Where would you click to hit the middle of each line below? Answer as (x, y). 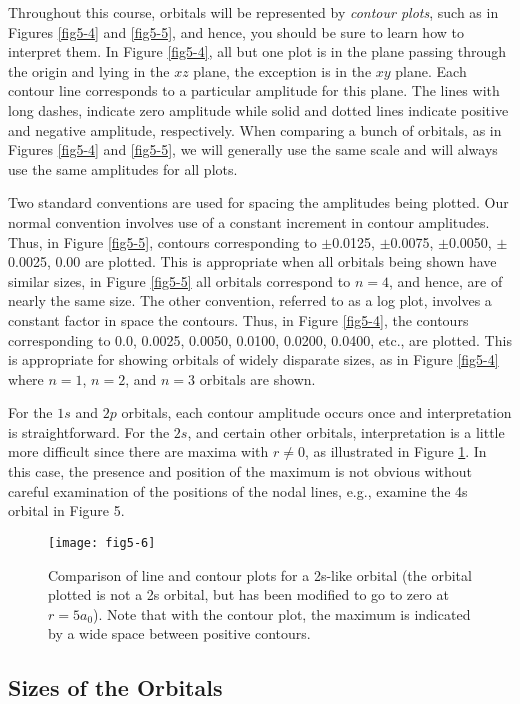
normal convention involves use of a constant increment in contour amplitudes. (249, 221)
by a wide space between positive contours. (179, 633)
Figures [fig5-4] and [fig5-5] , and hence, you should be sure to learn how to (236, 31)
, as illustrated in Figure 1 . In (395, 451)
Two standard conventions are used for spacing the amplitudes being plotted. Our (258, 202)
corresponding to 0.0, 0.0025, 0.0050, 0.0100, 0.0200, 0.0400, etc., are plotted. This (260, 339)
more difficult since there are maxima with (138, 451)
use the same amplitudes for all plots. (123, 168)
